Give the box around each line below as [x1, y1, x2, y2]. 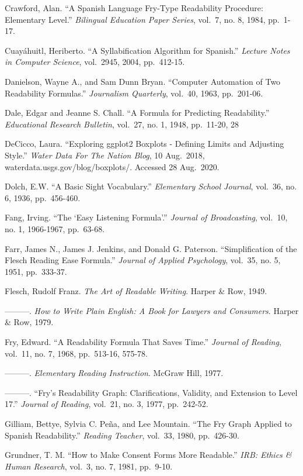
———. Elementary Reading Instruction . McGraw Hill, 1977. [5, 367, 224, 379]
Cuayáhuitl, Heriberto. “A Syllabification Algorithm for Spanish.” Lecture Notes [5, 44, 290, 56]
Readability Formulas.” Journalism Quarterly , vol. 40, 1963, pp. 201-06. [5, 87, 263, 99]
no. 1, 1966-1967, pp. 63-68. [5, 222, 105, 234]
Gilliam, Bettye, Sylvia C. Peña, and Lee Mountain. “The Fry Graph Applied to [5, 418, 292, 430]
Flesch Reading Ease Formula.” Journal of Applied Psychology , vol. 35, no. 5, [5, 254, 281, 266]
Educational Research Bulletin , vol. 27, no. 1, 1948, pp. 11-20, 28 [5, 118, 239, 130]
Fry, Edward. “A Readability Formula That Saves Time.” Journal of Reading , [5, 336, 281, 348]
